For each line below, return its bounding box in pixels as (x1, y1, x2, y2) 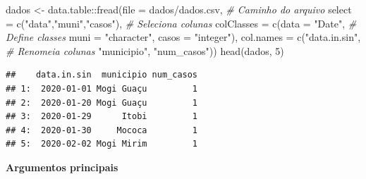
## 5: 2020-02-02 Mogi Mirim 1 (6, 139, 198, 149)
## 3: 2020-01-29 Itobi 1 (6, 111, 198, 122)
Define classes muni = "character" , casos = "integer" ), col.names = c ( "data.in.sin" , (6, 30, 361, 44)
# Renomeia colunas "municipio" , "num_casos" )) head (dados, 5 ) (6, 43, 284, 58)
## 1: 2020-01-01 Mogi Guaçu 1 (6, 83, 198, 94)
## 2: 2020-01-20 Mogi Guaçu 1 (6, 97, 198, 108)
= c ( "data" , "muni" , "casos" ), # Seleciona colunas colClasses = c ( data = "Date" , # (6, 16, 357, 30)
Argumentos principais (6, 159, 118, 174)
